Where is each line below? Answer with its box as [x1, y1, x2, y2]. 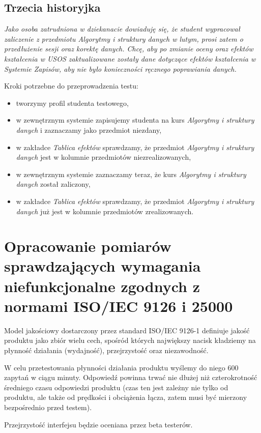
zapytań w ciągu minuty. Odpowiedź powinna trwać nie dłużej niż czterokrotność [4, 372, 257, 383]
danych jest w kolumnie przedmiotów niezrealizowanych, [16, 152, 191, 162]
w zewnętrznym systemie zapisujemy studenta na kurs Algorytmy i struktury [16, 114, 254, 125]
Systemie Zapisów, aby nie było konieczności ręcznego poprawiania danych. [4, 63, 237, 74]
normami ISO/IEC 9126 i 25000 [4, 295, 233, 316]
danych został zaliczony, [16, 179, 91, 189]
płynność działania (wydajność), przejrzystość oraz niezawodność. [4, 344, 209, 355]
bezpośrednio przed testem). [4, 401, 92, 412]
